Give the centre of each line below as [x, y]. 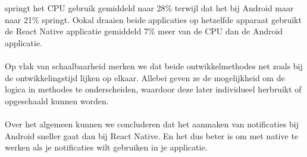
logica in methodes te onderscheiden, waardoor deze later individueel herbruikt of [153, 89]
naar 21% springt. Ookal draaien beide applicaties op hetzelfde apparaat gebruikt [153, 19]
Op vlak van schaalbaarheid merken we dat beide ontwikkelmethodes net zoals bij [154, 65]
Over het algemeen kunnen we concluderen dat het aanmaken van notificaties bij [152, 124]
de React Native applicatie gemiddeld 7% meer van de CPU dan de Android [144, 31]
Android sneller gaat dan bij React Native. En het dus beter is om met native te [152, 135]
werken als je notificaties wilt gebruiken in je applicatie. [106, 147]
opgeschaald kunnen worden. [57, 100]
